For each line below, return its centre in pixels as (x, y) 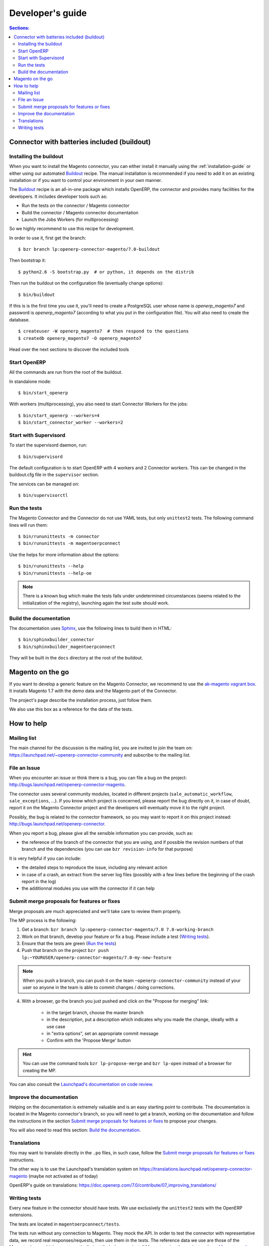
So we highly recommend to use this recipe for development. (72, 229)
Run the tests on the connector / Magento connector (75, 206)
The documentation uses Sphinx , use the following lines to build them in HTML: (90, 628)
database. (19, 319)
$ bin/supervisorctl (43, 495)
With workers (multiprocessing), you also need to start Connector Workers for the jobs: (99, 404)
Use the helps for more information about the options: (64, 554)
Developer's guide (48, 13)
